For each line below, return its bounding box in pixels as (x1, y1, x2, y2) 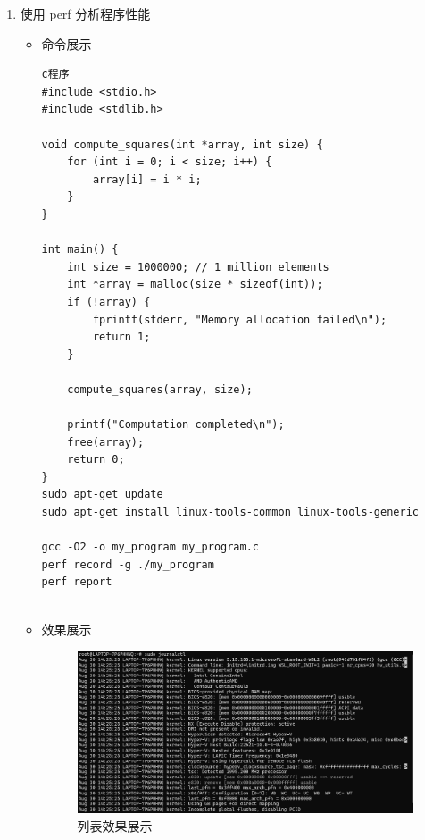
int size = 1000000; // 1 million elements (67, 260, 329, 273)
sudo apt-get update (41, 488, 163, 501)
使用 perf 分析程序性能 (20, 4, 151, 22)
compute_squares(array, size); (67, 382, 253, 396)
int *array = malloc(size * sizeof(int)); (67, 278, 323, 291)
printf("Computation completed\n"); (67, 418, 285, 432)
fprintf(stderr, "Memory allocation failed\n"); (92, 313, 387, 326)
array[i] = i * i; (92, 172, 202, 186)
